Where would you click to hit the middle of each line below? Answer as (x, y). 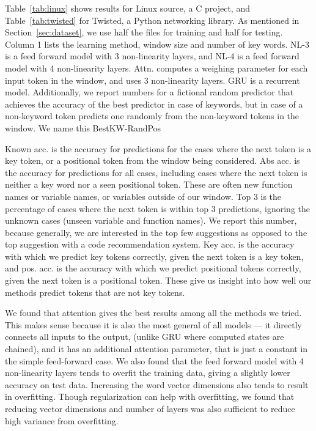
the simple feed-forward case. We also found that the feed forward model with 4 (154, 360)
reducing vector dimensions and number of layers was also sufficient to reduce (150, 408)
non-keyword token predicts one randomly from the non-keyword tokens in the (152, 116)
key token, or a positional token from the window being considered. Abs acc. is (152, 160)
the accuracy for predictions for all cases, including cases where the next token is (156, 172)
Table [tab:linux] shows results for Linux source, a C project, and (127, 8)
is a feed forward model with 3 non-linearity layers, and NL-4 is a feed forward (152, 56)
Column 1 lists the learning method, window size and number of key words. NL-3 (157, 44)
